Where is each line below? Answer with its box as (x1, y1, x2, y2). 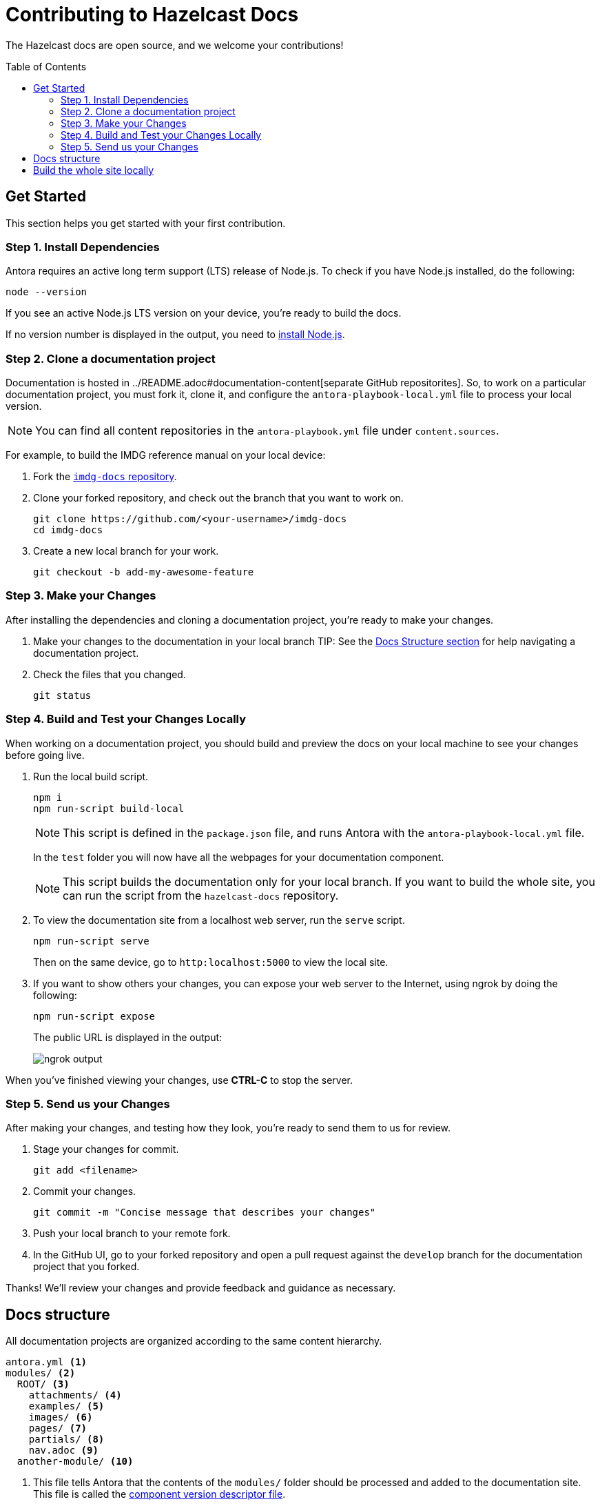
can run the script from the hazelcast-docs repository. (63, 888, 339, 902)
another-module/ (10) (17, 1456, 134, 1467)
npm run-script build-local (33, 802, 185, 814)
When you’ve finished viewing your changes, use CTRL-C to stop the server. (6, 1073, 353, 1086)
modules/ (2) (6, 1367, 76, 1379)
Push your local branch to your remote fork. (33, 1227, 231, 1240)
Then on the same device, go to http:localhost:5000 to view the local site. (33, 956, 389, 968)
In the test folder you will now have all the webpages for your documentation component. (33, 851, 444, 863)
